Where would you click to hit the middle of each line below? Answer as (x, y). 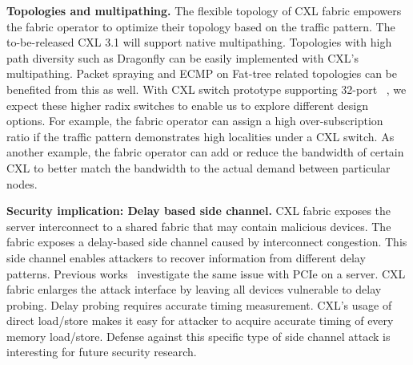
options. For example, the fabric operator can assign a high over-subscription (195, 121)
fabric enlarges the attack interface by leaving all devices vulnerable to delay (194, 289)
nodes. (22, 183)
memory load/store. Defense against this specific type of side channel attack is (198, 336)
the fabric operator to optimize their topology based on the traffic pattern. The (201, 26)
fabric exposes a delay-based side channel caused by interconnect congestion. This (207, 242)
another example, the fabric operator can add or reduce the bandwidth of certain (205, 152)
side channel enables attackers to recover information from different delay (186, 257)
